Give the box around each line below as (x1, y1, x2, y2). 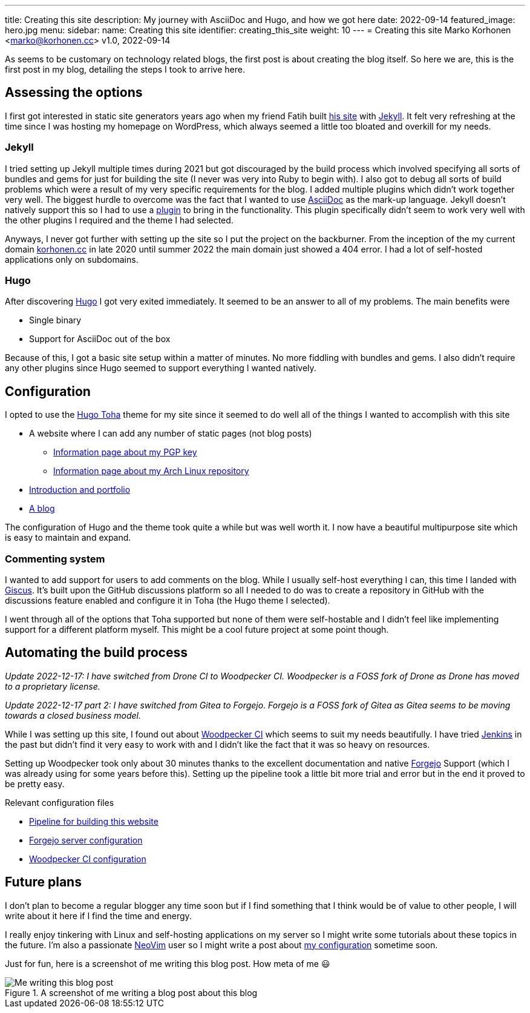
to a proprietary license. (5, 681, 100, 691)
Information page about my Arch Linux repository (53, 466, 249, 477)
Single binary (29, 315, 82, 326)
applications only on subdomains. (5, 254, 139, 265)
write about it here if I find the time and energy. (5, 910, 192, 921)
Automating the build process (5, 645, 188, 661)
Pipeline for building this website (29, 816, 159, 827)
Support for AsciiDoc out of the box (29, 334, 171, 345)
